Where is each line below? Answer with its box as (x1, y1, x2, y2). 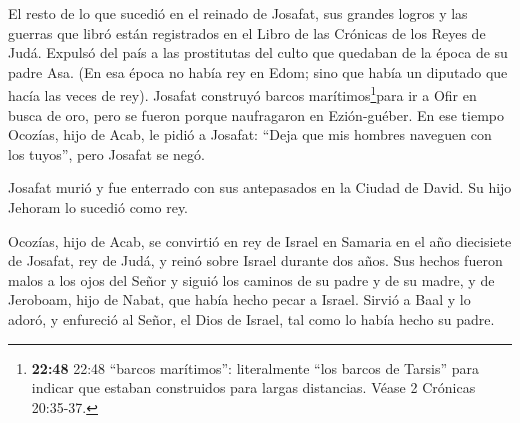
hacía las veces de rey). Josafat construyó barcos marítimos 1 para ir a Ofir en (8, 82, 477, 106)
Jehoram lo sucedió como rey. (8, 197, 188, 217)
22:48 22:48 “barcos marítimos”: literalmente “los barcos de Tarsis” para (31, 357, 480, 378)
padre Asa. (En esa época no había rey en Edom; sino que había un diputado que (8, 61, 508, 82)
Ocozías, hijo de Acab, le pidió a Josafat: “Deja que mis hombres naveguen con (8, 124, 492, 145)
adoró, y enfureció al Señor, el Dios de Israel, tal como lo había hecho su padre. (8, 308, 495, 329)
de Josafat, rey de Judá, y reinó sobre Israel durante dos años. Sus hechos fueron (8, 250, 503, 271)
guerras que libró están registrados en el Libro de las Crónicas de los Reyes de (8, 22, 486, 43)
